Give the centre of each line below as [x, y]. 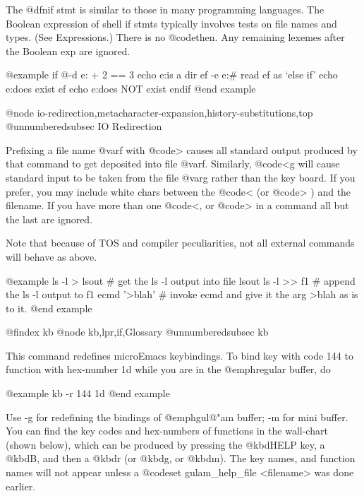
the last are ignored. [49, 219]
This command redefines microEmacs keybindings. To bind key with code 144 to [180, 355]
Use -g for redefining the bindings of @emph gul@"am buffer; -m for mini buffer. [177, 417]
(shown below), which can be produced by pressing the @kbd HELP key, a [165, 444]
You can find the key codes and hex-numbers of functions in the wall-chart [167, 431]
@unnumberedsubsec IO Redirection [84, 126]
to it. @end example [49, 308]
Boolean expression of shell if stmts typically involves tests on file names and [171, 23]
